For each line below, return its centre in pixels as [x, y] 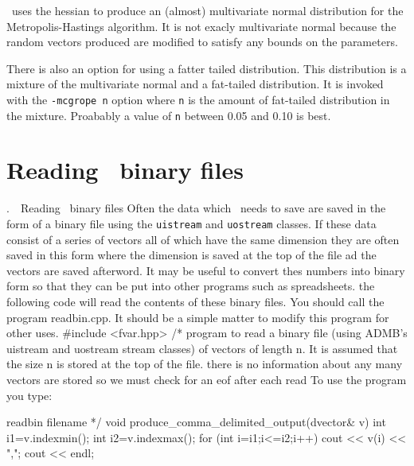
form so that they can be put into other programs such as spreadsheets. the [191, 286]
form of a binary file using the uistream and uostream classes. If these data [191, 223]
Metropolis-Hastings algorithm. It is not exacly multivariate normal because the [201, 26]
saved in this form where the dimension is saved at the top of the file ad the [191, 255]
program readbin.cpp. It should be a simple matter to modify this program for [198, 317]
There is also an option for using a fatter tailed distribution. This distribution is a [207, 68]
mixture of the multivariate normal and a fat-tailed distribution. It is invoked [195, 84]
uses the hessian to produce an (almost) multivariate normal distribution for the [207, 10]
